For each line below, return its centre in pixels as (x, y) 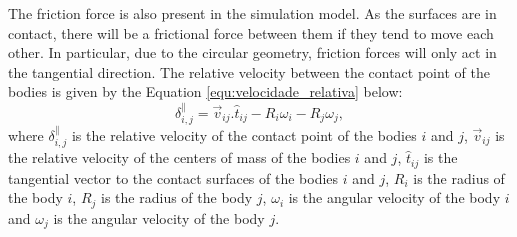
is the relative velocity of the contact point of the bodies (244, 135)
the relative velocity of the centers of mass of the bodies (179, 157)
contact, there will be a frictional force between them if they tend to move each (251, 32)
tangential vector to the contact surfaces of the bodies (173, 177)
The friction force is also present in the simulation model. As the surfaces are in (252, 13)
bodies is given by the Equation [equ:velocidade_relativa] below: (205, 91)
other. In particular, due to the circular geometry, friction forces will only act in (252, 52)
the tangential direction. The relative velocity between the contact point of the (249, 71)
